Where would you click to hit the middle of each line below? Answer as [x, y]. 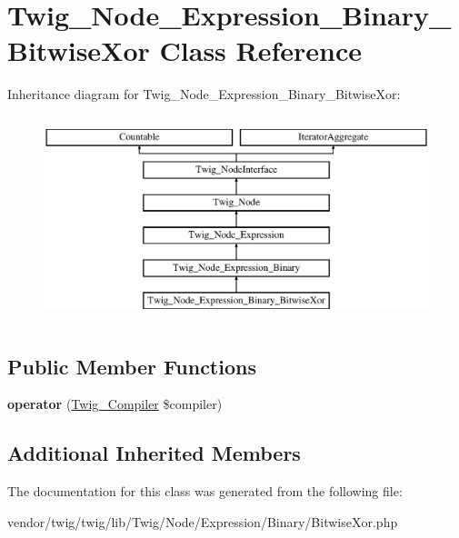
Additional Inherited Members [154, 453]
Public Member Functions [132, 366]
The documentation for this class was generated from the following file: [205, 491]
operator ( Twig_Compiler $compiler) [115, 404]
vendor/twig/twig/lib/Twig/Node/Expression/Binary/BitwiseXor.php [203, 521]
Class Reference [261, 50]
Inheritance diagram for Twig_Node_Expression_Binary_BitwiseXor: [204, 94]
